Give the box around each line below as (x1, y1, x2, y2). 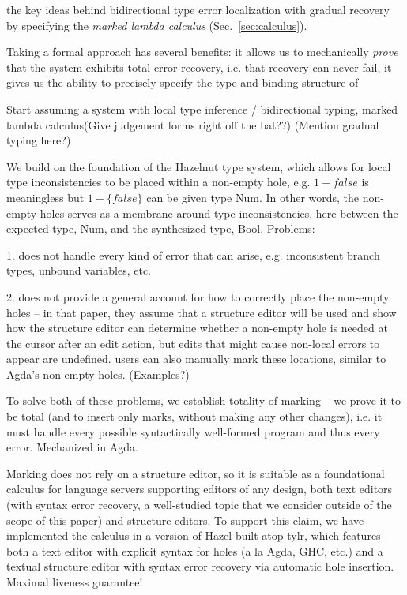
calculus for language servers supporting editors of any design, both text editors (6, 481, 393, 497)
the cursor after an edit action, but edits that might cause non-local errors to (6, 335, 380, 351)
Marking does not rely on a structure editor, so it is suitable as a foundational (6, 465, 385, 481)
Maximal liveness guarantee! (6, 574, 143, 589)
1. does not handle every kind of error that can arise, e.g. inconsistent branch (6, 246, 380, 263)
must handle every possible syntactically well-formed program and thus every (6, 423, 380, 440)
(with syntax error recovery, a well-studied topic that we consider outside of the (6, 496, 392, 513)
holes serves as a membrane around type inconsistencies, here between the (40, 204, 398, 221)
